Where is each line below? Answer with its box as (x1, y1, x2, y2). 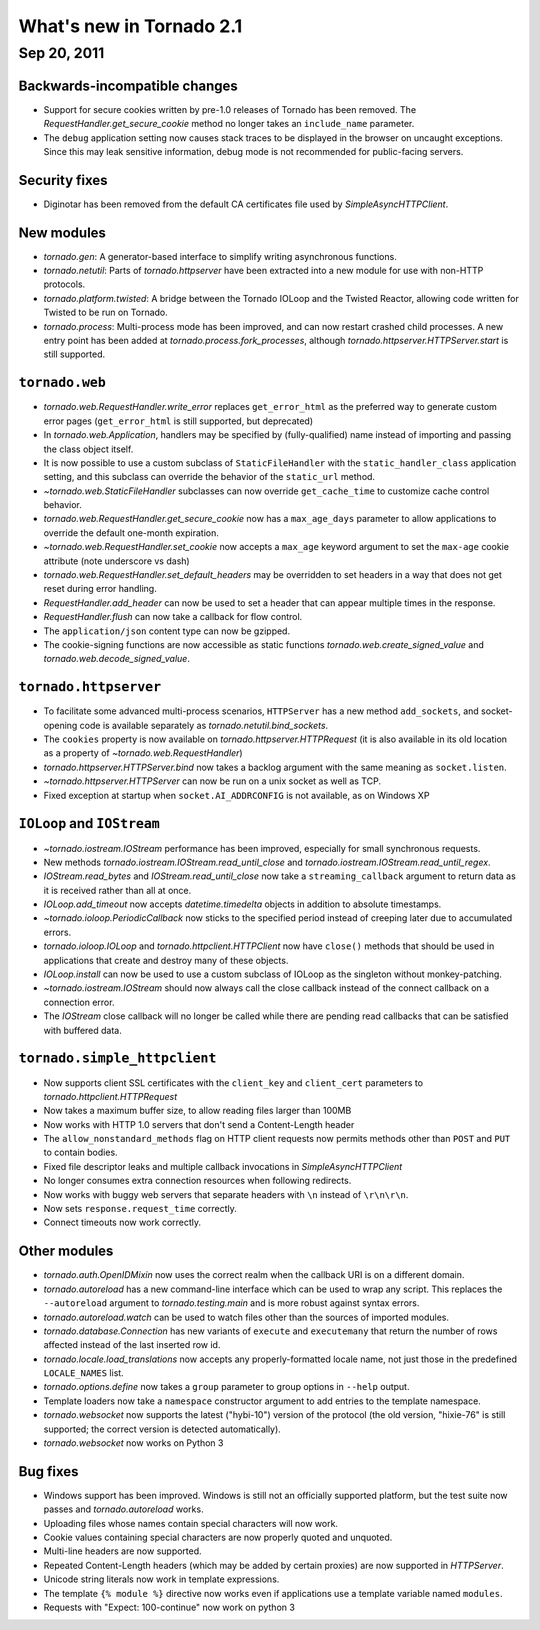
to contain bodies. (43, 1146, 119, 1159)
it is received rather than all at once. (43, 884, 192, 896)
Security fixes (18, 171, 109, 189)
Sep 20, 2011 (18, 44, 105, 62)
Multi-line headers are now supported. (43, 1545, 202, 1557)
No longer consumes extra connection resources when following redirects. (43, 1175, 352, 1187)
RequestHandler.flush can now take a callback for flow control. (43, 611, 303, 623)
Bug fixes (18, 1463, 79, 1480)
